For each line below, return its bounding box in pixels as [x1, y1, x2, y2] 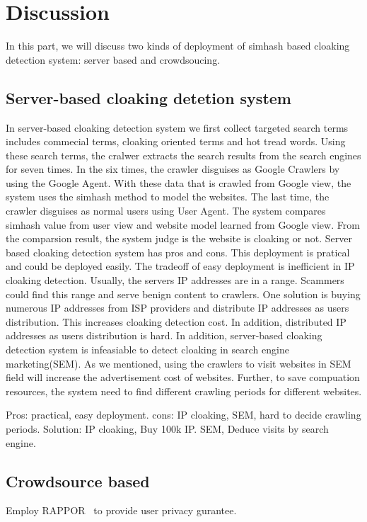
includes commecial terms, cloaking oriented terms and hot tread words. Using [6, 134, 346, 149]
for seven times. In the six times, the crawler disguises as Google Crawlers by [6, 161, 340, 176]
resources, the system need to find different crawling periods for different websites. [6, 383, 362, 398]
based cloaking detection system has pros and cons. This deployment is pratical [6, 244, 350, 259]
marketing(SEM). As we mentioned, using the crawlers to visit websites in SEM [6, 356, 351, 370]
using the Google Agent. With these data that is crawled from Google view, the [6, 175, 351, 190]
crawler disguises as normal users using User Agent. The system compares [6, 203, 326, 218]
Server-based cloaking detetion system [6, 86, 291, 108]
